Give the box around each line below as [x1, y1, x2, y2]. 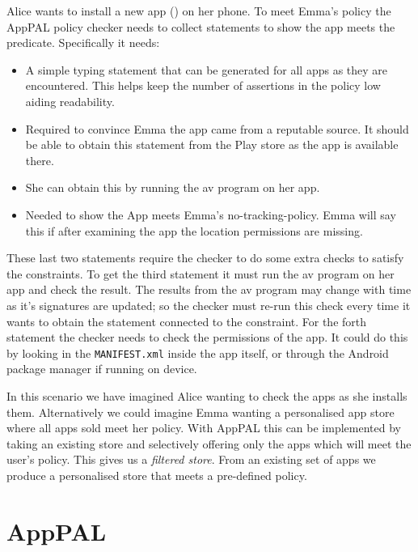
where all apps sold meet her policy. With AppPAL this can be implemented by [6, 419, 401, 436]
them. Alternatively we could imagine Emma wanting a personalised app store [6, 403, 395, 420]
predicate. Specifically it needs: [6, 34, 160, 51]
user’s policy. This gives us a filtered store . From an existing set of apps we [6, 451, 376, 468]
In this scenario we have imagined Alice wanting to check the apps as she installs [6, 387, 407, 404]
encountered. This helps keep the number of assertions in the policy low [25, 77, 381, 94]
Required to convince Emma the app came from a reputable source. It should [25, 120, 409, 137]
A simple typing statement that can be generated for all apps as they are [25, 61, 388, 78]
